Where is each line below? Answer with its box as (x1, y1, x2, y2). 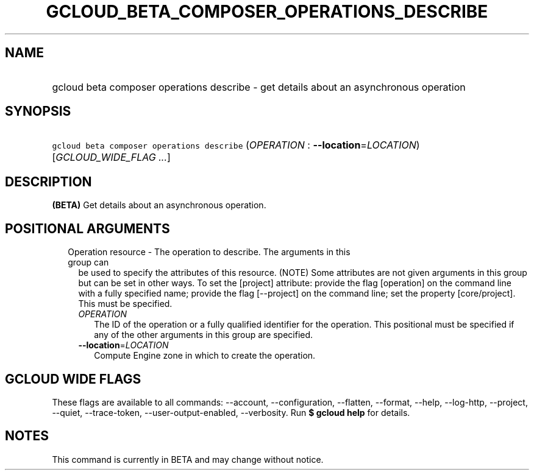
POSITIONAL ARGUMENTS (5, 220, 170, 236)
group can (68, 257, 109, 268)
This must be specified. (78, 298, 173, 309)
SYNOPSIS (5, 104, 71, 119)
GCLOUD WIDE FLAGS (5, 371, 141, 387)
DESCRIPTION (5, 174, 92, 189)
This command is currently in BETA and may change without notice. (52, 454, 324, 465)
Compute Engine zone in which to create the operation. (94, 350, 316, 361)
